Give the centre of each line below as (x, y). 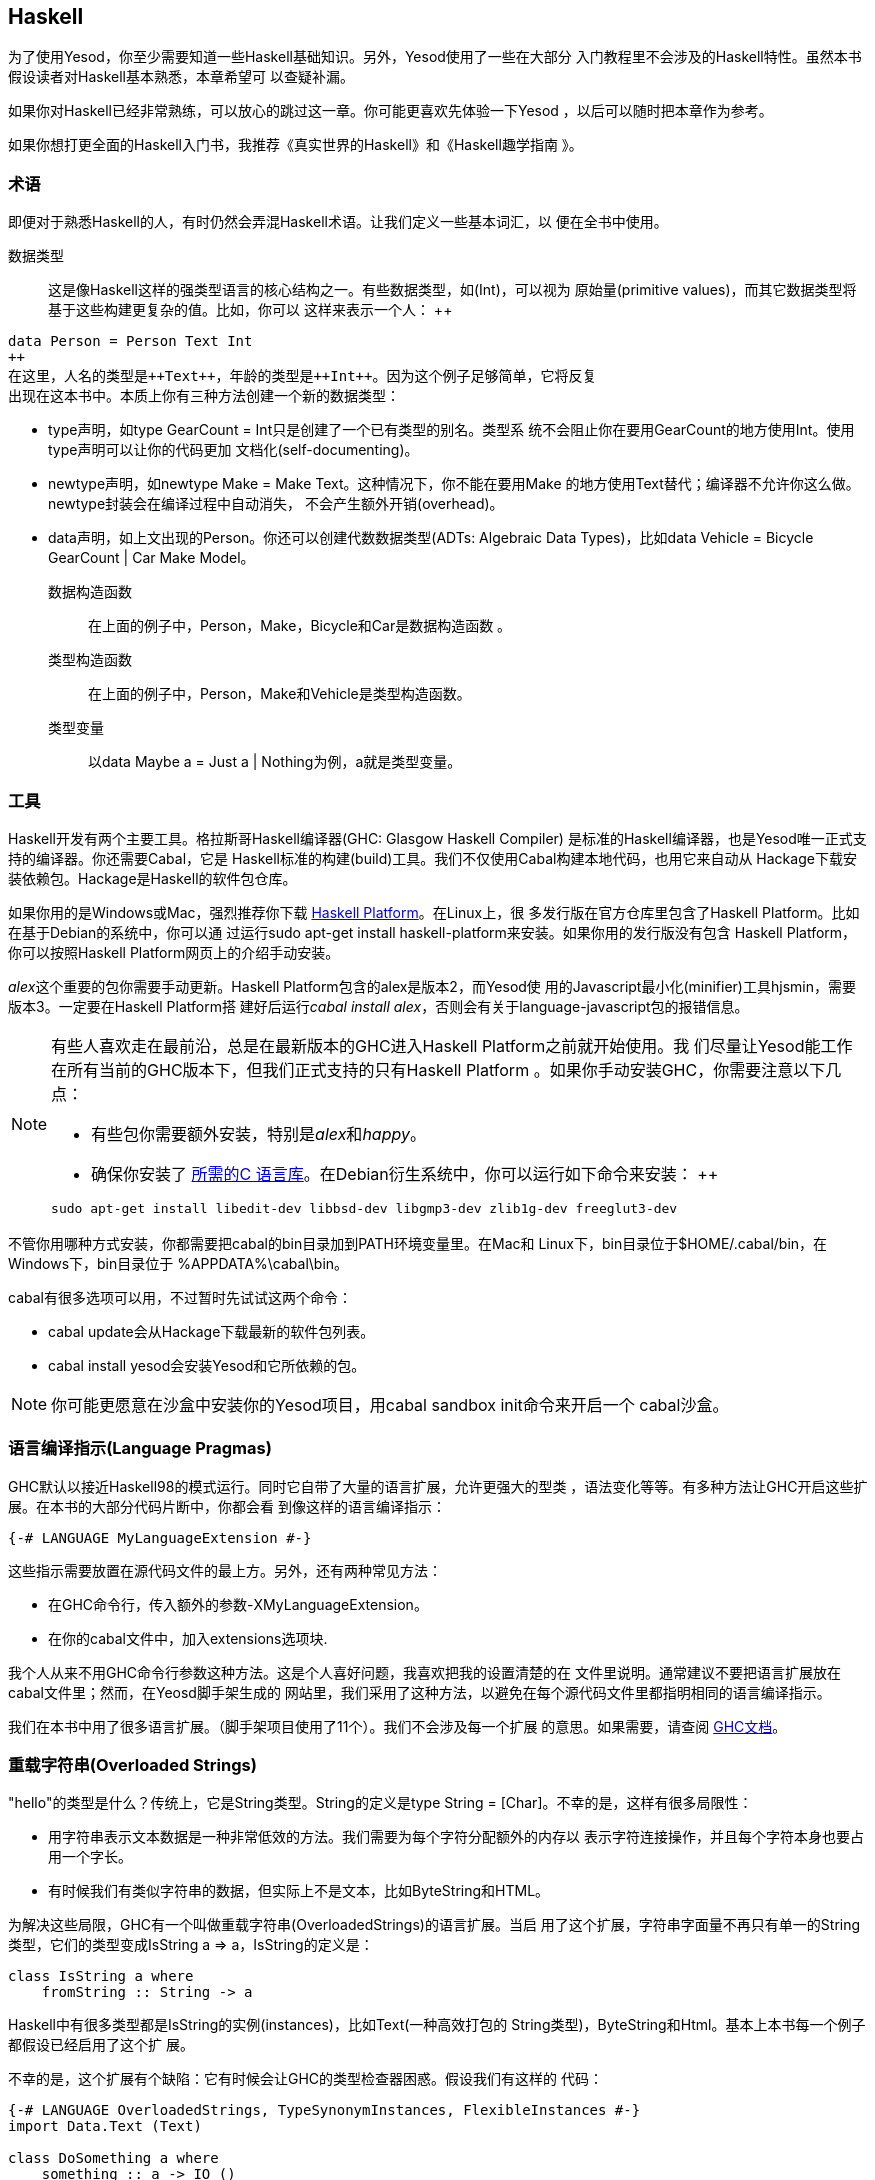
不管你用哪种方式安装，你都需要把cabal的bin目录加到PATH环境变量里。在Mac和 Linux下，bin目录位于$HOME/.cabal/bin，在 (418, 1243)
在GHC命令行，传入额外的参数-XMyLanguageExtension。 (238, 1604)
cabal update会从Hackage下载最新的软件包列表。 (211, 1331)
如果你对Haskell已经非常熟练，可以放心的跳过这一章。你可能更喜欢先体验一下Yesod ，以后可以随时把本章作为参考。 (390, 111)
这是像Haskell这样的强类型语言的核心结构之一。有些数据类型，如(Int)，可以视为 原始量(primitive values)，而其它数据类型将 (452, 290)
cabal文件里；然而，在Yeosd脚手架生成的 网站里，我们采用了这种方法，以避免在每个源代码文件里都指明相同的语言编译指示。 (419, 1692)
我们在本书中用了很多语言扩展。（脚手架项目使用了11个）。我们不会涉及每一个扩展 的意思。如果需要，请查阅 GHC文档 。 (397, 1726)
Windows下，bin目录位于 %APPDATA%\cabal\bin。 (178, 1263)
